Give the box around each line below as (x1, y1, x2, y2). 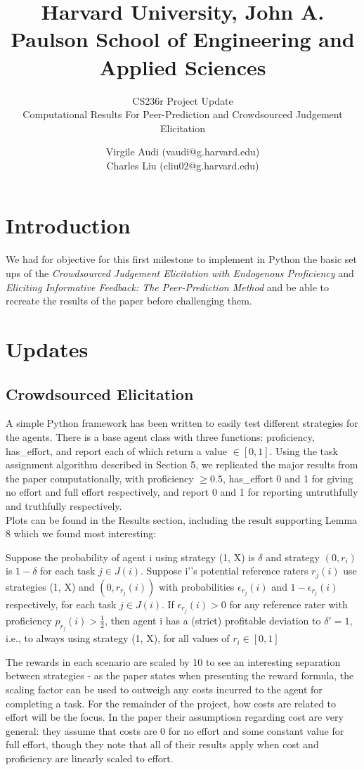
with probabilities (158, 579, 235, 593)
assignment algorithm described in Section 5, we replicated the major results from (6, 457, 358, 472)
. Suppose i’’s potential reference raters (141, 563, 308, 578)
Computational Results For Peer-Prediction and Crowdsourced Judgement (22, 107, 343, 122)
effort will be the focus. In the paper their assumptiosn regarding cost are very (6, 710, 344, 724)
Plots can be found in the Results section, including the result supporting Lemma (6, 512, 358, 527)
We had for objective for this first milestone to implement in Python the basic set (6, 252, 358, 267)
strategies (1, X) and (6, 579, 95, 593)
